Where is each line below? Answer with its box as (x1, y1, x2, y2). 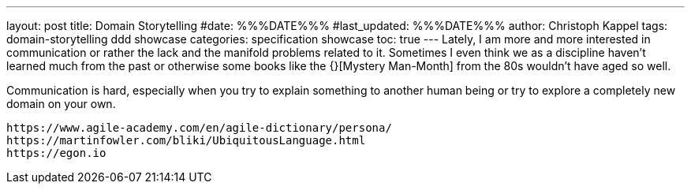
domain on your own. (6, 97, 116, 110)
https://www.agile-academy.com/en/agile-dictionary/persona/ (6, 121, 392, 134)
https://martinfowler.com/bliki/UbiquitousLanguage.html (6, 134, 366, 147)
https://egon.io (6, 147, 106, 159)
